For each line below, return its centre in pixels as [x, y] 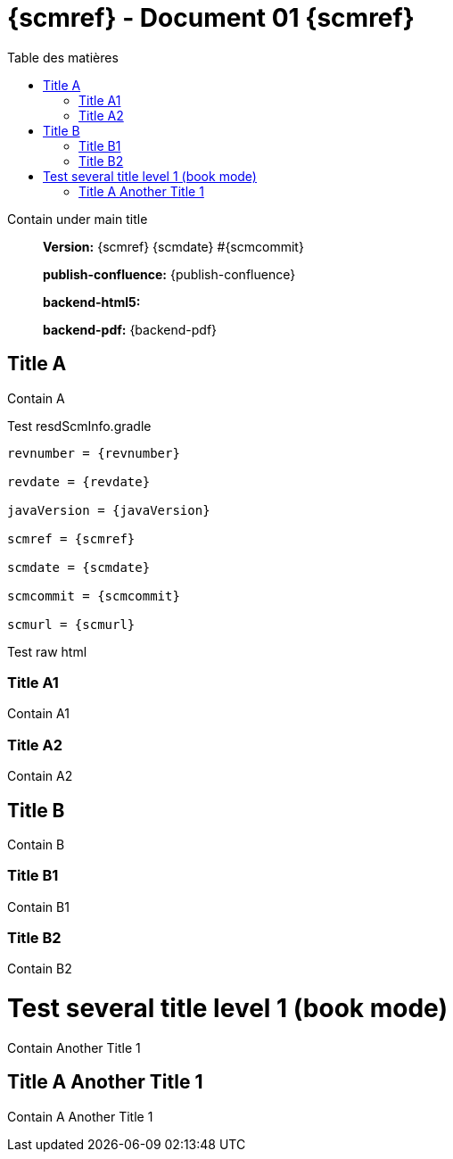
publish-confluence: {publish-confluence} [169, 274]
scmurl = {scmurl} [71, 624]
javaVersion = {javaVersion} [109, 510]
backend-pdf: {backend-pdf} [130, 329]
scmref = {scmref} [71, 538]
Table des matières [63, 57]
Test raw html [47, 651]
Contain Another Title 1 [74, 1047]
